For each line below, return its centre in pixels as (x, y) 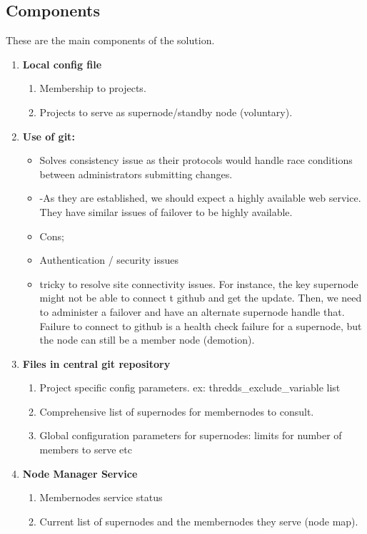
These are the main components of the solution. (110, 40)
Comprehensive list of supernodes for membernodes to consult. (177, 411)
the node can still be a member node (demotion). (147, 340)
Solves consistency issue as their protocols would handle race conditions (196, 160)
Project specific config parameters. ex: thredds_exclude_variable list (190, 387)
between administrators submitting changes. (136, 174)
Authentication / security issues (109, 260)
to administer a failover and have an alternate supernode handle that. (192, 311)
